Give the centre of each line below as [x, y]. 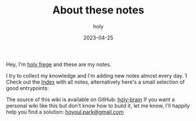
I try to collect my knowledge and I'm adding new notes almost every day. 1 [97, 75]
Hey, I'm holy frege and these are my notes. [59, 64]
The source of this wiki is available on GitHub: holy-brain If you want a [90, 99]
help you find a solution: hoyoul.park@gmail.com [65, 112]
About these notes [98, 10]
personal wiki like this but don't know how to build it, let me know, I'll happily [98, 105]
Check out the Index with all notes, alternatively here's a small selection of [96, 82]
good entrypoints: [27, 88]
